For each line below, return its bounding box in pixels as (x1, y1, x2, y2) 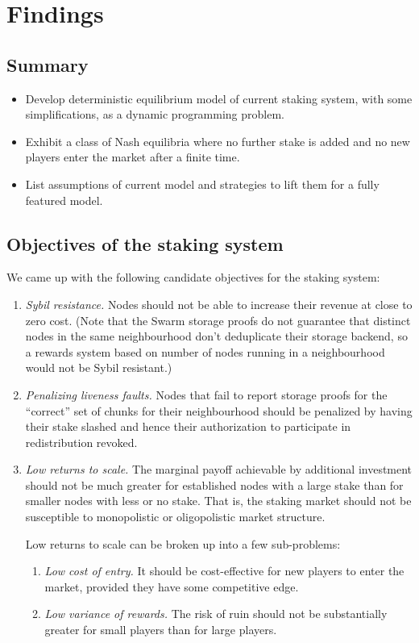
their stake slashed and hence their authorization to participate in (25, 418, 351, 435)
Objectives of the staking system (6, 231, 284, 256)
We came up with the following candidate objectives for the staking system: (6, 269, 380, 286)
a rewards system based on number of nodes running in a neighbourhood (25, 343, 385, 360)
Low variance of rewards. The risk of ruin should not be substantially (44, 605, 388, 622)
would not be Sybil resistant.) (25, 359, 172, 376)
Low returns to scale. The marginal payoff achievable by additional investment (25, 461, 413, 478)
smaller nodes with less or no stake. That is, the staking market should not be (25, 492, 412, 509)
